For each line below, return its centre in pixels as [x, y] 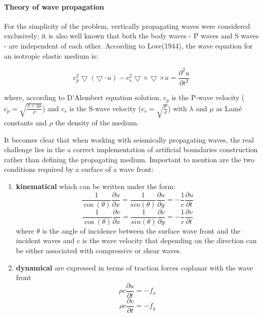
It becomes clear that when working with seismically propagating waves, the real [129, 139]
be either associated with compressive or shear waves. [99, 250]
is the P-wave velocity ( [208, 97]
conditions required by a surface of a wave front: [79, 169]
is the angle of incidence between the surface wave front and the [141, 230]
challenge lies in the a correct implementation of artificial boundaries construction [131, 149]
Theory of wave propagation [54, 6]
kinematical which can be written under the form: [96, 186]
